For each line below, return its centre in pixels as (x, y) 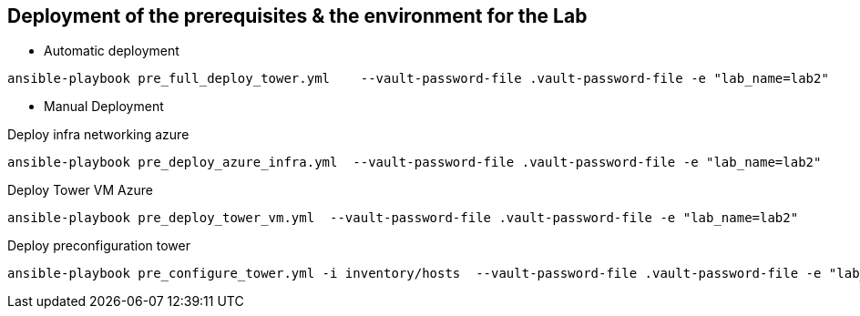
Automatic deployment (112, 51)
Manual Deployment (104, 107)
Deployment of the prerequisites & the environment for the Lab (297, 16)
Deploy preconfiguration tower (99, 246)
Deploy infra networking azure (98, 135)
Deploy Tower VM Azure (80, 190)
